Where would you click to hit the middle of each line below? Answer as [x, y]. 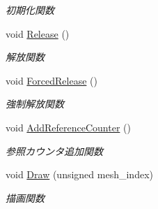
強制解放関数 [35, 104]
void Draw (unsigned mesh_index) [79, 174]
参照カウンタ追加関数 [54, 151]
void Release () [38, 33]
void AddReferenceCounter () [68, 127]
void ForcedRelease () [52, 80]
